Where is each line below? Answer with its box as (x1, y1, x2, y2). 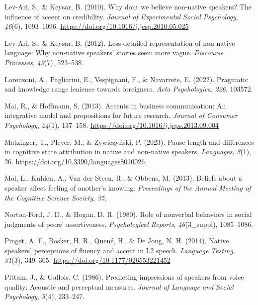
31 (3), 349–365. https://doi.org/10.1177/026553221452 (4, 255, 171, 265)
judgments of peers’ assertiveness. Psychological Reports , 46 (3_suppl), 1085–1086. (4, 218, 254, 229)
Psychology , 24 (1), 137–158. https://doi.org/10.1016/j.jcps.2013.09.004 (4, 119, 219, 130)
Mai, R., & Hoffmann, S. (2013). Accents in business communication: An (4, 100, 226, 110)
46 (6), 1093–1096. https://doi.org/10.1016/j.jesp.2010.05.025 (4, 21, 189, 31)
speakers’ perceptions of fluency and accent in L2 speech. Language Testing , (4, 245, 235, 255)
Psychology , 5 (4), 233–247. (4, 291, 85, 302)
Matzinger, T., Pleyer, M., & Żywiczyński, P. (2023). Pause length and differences (4, 136, 254, 147)
